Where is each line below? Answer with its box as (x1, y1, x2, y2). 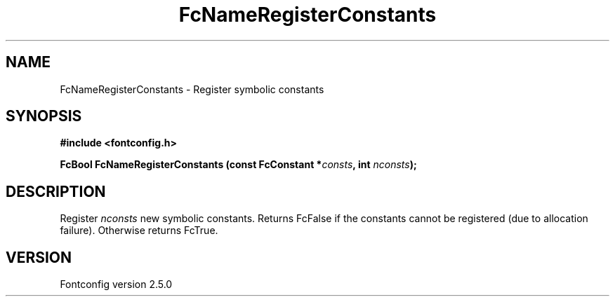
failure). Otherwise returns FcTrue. (60, 224, 218, 237)
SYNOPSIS (6, 107, 82, 125)
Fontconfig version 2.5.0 (60, 278, 173, 291)
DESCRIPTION (6, 182, 106, 200)
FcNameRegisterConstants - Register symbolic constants (60, 83, 324, 95)
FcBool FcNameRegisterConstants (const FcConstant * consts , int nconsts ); (60, 158, 417, 171)
